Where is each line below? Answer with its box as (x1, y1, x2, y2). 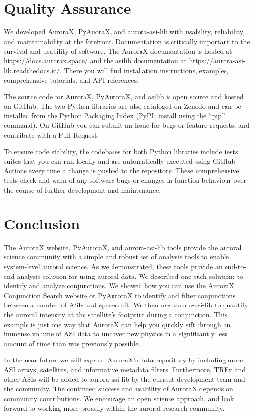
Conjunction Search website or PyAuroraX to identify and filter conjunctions (4, 290, 236, 300)
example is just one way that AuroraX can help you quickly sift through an (4, 319, 231, 329)
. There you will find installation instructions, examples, (60, 65, 229, 75)
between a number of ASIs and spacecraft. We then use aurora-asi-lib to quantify (4, 300, 248, 310)
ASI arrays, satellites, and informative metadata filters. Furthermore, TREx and (4, 364, 246, 374)
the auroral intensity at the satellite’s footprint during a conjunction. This (4, 309, 227, 319)
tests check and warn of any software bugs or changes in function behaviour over (4, 175, 246, 185)
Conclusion (4, 213, 80, 233)
